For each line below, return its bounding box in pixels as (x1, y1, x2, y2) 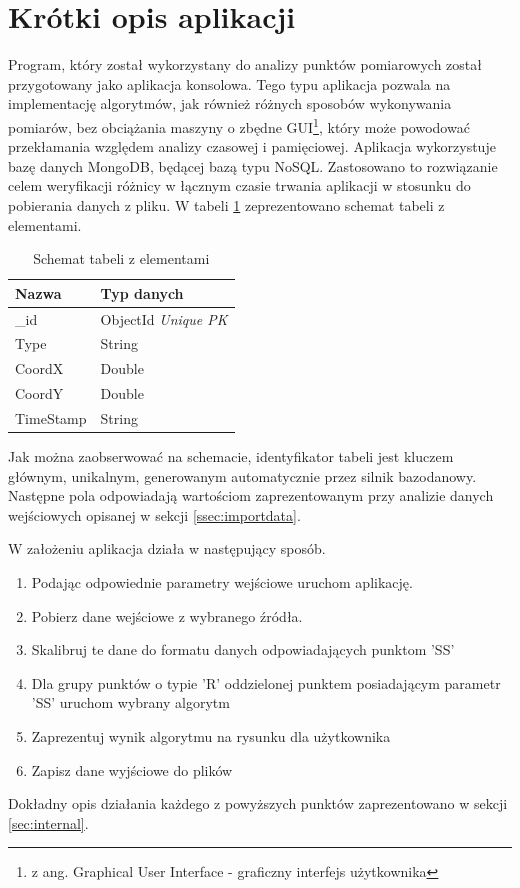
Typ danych (100, 282, 184, 303)
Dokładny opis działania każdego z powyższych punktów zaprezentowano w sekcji (8, 793, 508, 814)
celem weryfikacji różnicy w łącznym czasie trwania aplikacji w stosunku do (8, 175, 471, 196)
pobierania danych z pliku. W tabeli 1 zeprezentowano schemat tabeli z (8, 194, 445, 215)
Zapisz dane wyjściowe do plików (31, 759, 233, 780)
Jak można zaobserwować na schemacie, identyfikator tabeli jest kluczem (8, 446, 454, 467)
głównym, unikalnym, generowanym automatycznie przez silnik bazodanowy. (8, 465, 477, 486)
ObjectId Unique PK (100, 308, 228, 329)
